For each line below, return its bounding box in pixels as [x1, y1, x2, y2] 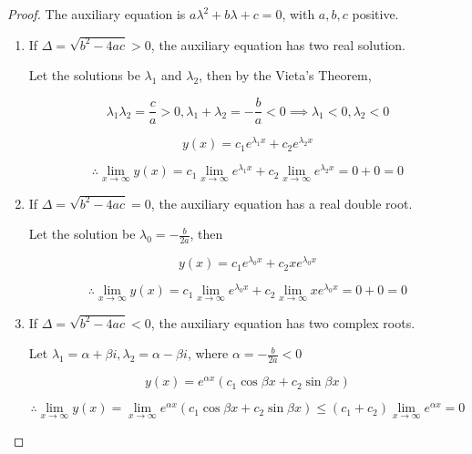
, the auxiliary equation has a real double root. [150, 193, 413, 212]
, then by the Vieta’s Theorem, [199, 66, 372, 85]
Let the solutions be [28, 66, 140, 85]
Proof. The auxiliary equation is [7, 5, 186, 23]
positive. [352, 5, 399, 23]
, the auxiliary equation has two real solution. [150, 35, 405, 54]
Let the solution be [28, 224, 136, 243]
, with [282, 5, 315, 23]
